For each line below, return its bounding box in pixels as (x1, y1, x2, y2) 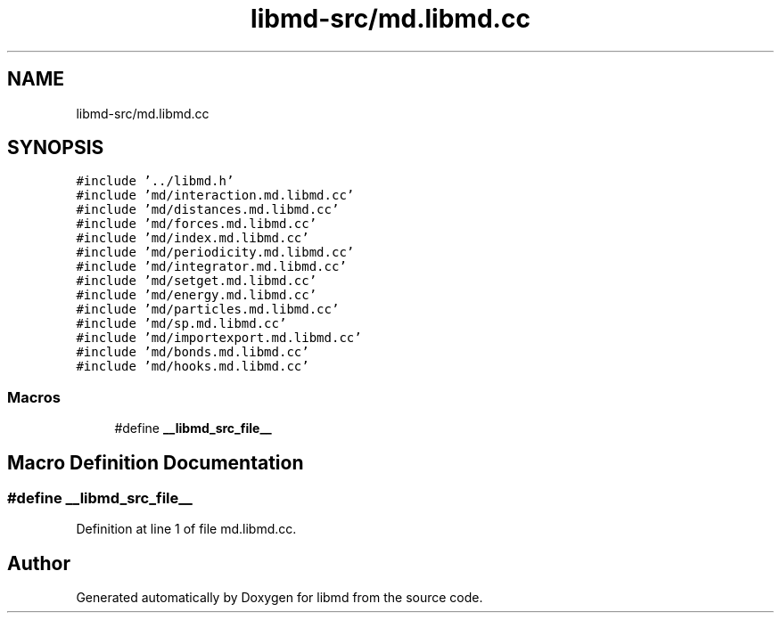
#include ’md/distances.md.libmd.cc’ (76, 202, 340, 217)
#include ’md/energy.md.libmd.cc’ (76, 288, 317, 303)
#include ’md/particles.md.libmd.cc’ (76, 302, 340, 317)
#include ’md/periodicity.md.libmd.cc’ (76, 245, 355, 260)
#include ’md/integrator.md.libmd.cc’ (76, 259, 347, 274)
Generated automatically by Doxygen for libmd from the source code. (76, 590, 483, 606)
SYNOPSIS (7, 136, 104, 159)
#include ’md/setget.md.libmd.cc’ (76, 273, 317, 289)
